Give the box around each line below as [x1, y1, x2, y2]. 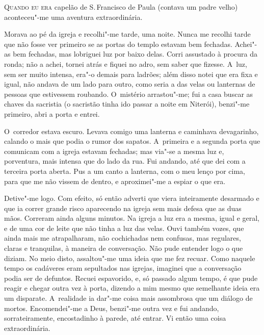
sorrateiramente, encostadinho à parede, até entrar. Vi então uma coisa [4, 313, 226, 323]
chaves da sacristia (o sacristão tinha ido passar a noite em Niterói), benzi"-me [4, 98, 250, 109]
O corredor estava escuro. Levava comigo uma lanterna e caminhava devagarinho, [4, 125, 259, 136]
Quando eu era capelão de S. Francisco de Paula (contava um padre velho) [4, 2, 238, 12]
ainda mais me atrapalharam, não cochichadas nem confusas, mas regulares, [4, 233, 241, 243]
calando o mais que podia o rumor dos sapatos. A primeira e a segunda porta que [4, 136, 260, 146]
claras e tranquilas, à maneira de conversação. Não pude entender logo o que [4, 243, 243, 253]
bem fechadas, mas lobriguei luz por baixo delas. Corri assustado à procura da [13, 48, 257, 59]
